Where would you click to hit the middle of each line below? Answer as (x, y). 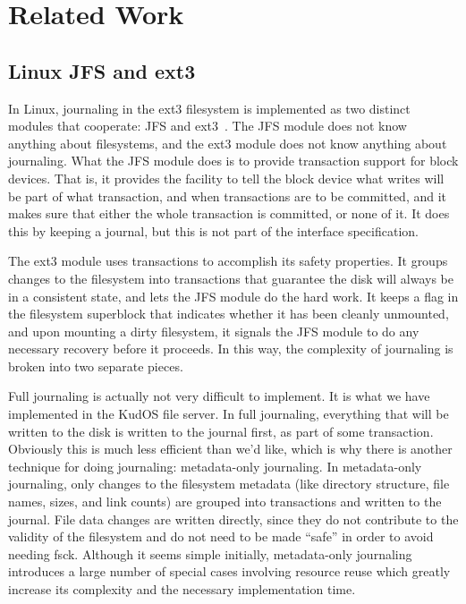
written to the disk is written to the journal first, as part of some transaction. (221, 431)
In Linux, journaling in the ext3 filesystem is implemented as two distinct (209, 108)
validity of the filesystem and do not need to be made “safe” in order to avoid (221, 536)
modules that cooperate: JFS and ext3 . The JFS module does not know (208, 126)
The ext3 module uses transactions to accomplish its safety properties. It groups (228, 261)
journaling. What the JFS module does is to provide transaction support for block (233, 161)
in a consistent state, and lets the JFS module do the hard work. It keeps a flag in (233, 296)
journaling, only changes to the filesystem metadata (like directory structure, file (229, 484)
